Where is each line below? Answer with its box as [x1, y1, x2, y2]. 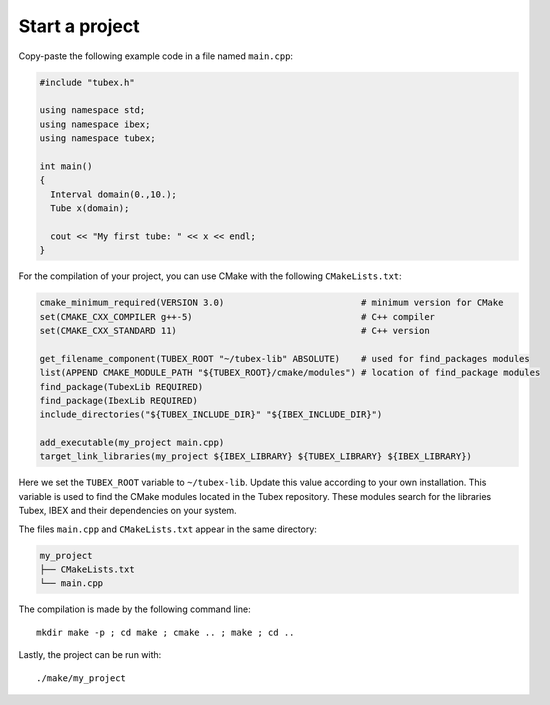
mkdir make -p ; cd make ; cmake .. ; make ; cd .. [36, 626, 295, 638]
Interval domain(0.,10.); [50, 188, 177, 200]
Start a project [18, 15, 140, 37]
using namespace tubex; [39, 133, 157, 144]
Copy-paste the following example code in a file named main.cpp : [18, 50, 294, 62]
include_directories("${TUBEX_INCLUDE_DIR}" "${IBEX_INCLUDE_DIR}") [39, 409, 383, 420]
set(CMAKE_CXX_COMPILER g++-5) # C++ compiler [39, 311, 435, 322]
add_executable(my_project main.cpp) [39, 437, 225, 449]
